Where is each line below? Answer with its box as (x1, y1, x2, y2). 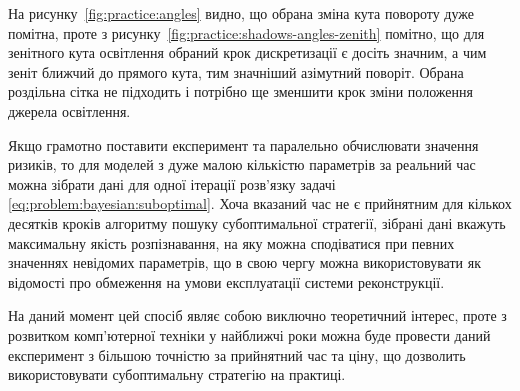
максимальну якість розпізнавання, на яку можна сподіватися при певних (8, 232, 455, 253)
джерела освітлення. (8, 100, 131, 121)
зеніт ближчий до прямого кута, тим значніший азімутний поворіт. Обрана (8, 61, 464, 82)
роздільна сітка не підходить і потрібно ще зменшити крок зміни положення (8, 81, 473, 102)
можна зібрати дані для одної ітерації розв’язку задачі (8, 173, 336, 194)
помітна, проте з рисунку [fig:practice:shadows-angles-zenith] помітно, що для (8, 22, 485, 43)
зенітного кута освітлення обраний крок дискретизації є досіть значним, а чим (8, 42, 487, 63)
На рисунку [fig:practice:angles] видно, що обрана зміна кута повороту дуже (8, 3, 474, 23)
